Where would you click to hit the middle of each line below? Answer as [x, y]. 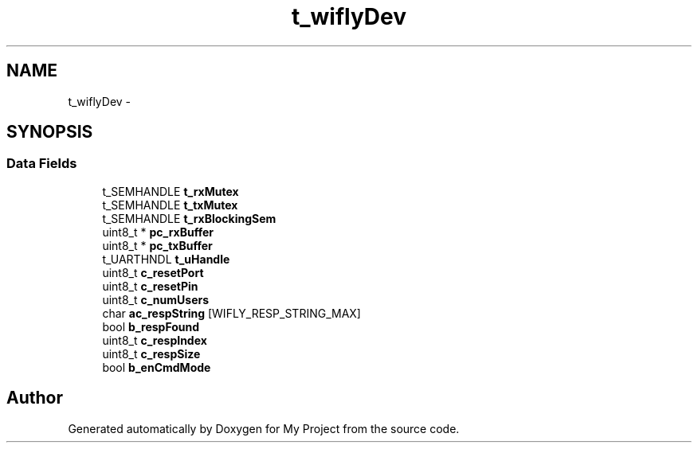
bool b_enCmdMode [157, 367]
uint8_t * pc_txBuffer [157, 245]
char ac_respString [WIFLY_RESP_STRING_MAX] [231, 313]
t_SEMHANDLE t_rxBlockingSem [189, 218]
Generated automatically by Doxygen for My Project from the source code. [264, 428]
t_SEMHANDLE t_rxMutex [171, 191]
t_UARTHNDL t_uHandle [166, 259]
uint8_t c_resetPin [150, 286]
